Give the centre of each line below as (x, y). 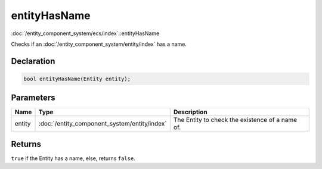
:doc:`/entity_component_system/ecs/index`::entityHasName (85, 33)
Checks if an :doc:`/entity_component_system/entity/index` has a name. (99, 44)
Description (191, 112)
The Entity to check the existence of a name (235, 120)
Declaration (33, 61)
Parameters (33, 98)
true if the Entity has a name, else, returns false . (73, 158)
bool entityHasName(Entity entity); (77, 79)
